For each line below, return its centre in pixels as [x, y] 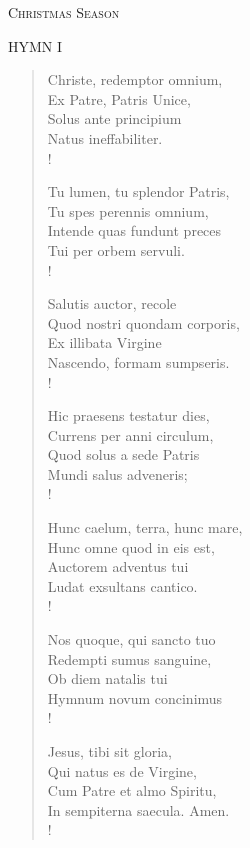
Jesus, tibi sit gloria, [109, 751]
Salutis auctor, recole [112, 303]
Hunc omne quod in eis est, [131, 546]
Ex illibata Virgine [104, 342]
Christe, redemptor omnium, [135, 79]
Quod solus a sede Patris [123, 454]
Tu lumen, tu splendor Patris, [138, 191]
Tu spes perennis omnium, [128, 210]
